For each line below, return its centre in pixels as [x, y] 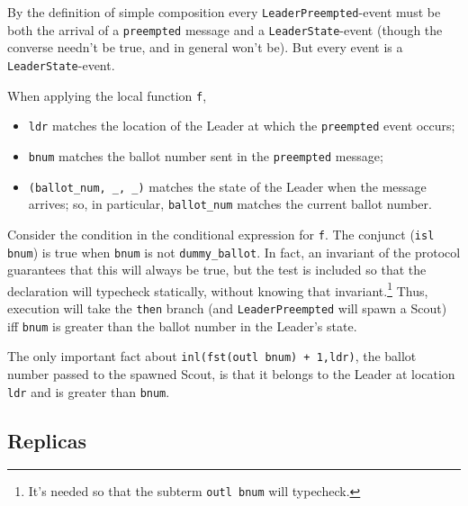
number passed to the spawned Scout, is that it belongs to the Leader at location [231, 373]
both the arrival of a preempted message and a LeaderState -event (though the [225, 29]
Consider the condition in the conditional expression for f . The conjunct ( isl [221, 234]
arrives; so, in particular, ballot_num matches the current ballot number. [230, 204]
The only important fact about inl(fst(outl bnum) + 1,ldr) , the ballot [212, 356]
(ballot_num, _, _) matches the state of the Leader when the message [227, 186]
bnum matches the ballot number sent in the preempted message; [206, 155]
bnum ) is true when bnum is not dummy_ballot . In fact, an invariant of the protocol [234, 252]
